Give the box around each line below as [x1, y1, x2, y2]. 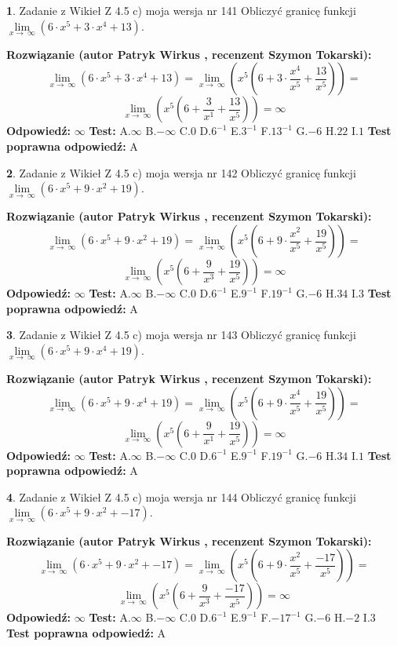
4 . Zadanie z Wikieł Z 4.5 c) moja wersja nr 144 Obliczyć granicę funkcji [6, 488, 356, 505]
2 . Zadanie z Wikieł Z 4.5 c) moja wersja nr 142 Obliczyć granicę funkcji [6, 164, 356, 181]
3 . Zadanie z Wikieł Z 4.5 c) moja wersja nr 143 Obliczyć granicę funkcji [6, 327, 356, 343]
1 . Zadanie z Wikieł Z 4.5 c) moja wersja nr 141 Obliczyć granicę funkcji [6, 2, 356, 18]
